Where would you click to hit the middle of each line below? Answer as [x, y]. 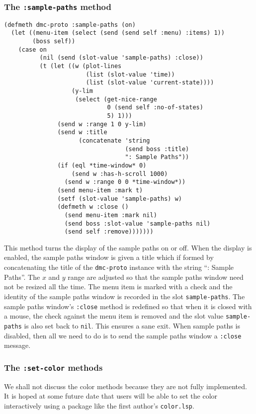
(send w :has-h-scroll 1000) [120, 174]
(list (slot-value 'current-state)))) [150, 83]
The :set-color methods [53, 367]
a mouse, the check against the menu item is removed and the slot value [114, 316]
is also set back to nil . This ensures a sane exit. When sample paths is [132, 325]
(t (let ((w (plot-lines [81, 66]
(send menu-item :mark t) [100, 190]
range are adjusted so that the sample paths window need [156, 277]
